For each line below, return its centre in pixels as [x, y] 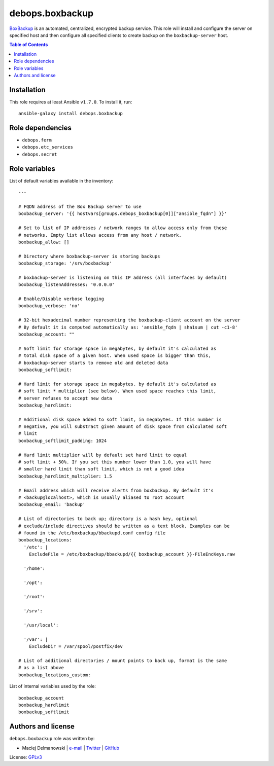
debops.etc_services [48, 147]
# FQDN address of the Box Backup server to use [80, 206]
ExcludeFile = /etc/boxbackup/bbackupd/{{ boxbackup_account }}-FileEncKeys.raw [132, 554]
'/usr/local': [41, 625]
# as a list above [41, 668]
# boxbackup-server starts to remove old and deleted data [93, 363]
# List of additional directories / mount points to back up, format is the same [123, 661]
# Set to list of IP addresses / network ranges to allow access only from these [123, 228]
